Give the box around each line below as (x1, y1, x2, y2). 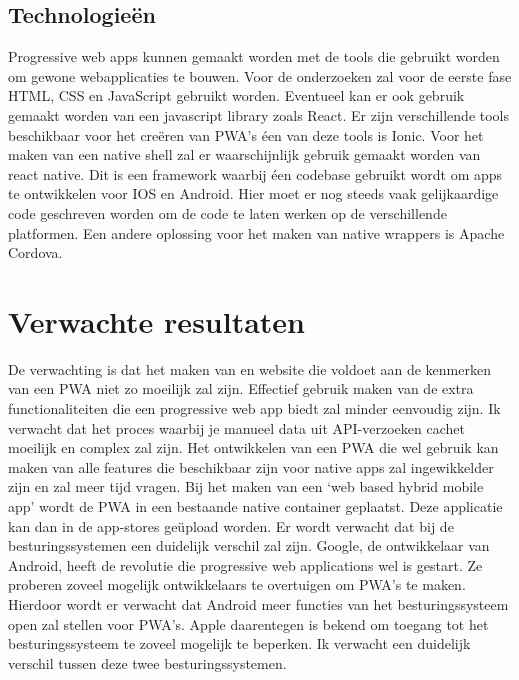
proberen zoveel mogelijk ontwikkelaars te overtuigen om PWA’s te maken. (8, 574, 466, 595)
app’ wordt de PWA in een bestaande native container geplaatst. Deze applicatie (8, 496, 503, 517)
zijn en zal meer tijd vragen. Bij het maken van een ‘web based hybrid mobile (8, 476, 484, 497)
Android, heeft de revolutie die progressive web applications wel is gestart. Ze (8, 554, 483, 575)
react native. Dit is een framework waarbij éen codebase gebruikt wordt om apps (8, 163, 503, 184)
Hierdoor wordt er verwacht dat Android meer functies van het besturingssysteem (8, 593, 509, 614)
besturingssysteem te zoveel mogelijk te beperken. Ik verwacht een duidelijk (8, 633, 471, 654)
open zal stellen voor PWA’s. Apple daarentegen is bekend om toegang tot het (8, 613, 489, 634)
